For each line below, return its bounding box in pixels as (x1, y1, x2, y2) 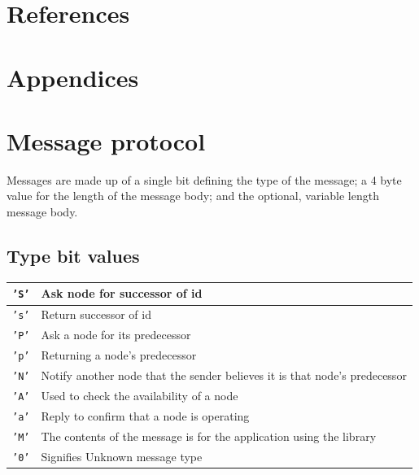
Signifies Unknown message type (41, 447, 203, 464)
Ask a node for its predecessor (41, 326, 191, 343)
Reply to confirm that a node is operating (41, 407, 250, 424)
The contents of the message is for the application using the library (41, 427, 377, 444)
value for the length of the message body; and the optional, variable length (7, 187, 379, 204)
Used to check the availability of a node (41, 386, 238, 403)
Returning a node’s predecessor (41, 346, 197, 364)
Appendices (7, 60, 139, 94)
